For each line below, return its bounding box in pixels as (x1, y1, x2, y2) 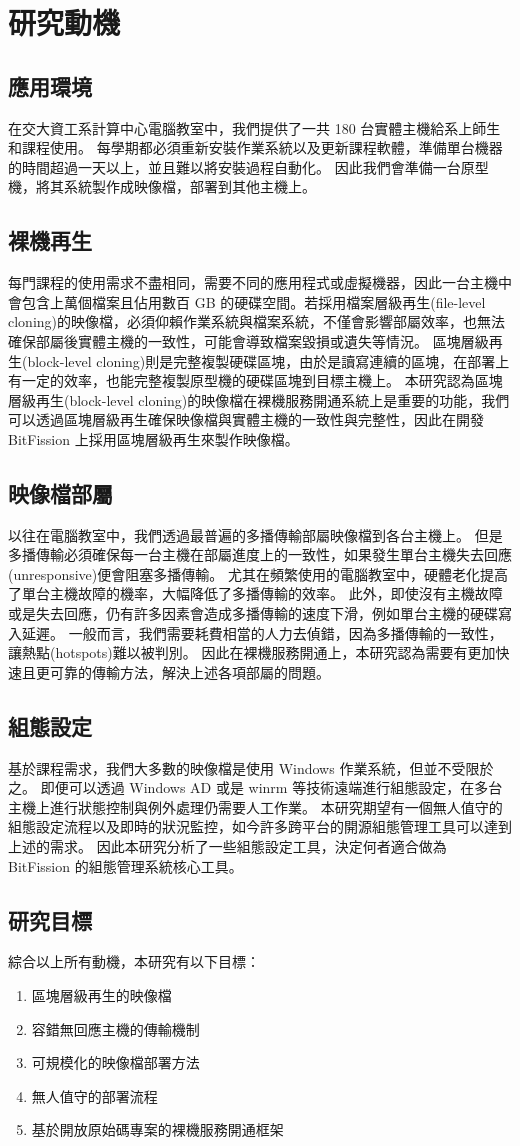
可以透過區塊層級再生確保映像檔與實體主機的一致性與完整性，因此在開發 (8, 409, 484, 430)
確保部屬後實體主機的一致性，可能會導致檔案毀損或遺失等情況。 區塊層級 (8, 330, 489, 351)
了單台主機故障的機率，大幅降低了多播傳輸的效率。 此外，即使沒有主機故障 (8, 583, 503, 604)
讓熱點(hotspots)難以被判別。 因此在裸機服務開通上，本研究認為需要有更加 (8, 642, 496, 663)
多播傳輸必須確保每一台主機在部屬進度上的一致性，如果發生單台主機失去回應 (8, 544, 512, 565)
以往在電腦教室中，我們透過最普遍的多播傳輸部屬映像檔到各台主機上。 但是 (8, 524, 503, 545)
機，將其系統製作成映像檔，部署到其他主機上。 (8, 176, 316, 197)
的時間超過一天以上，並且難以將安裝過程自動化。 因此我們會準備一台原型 (8, 156, 489, 177)
